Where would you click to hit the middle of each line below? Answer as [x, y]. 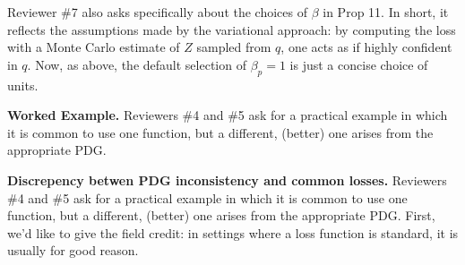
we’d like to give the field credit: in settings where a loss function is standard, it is [233, 232]
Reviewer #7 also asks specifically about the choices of [158, 12]
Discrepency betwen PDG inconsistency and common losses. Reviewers [227, 180]
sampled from [234, 47]
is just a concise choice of [359, 64]
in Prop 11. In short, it [386, 12]
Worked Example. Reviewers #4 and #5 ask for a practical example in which [228, 115]
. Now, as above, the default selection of [137, 64]
